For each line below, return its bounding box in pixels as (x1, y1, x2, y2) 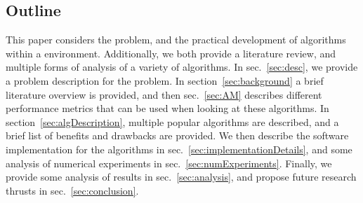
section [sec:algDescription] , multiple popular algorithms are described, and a (6, 114, 339, 129)
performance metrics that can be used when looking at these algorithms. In (6, 101, 329, 115)
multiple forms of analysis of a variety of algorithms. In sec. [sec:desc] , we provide (6, 59, 358, 74)
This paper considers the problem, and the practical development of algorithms (6, 32, 346, 47)
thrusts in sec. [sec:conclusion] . (6, 183, 139, 197)
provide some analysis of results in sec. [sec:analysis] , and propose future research (6, 169, 357, 184)
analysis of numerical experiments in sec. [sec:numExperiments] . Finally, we (6, 155, 332, 170)
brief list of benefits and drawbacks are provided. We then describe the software (6, 128, 349, 143)
